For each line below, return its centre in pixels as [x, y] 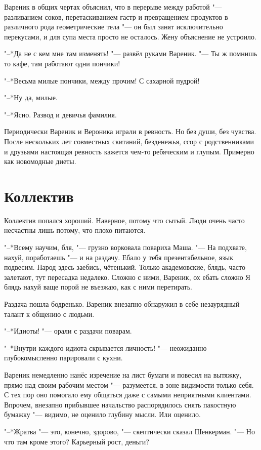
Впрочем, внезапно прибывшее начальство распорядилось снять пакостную [120, 404]
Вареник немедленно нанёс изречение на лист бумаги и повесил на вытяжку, [123, 374]
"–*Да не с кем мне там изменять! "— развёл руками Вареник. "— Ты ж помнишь [131, 53]
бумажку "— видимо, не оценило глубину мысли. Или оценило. [102, 414]
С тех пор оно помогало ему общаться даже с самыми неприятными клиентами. [128, 395]
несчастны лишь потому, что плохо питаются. [75, 230]
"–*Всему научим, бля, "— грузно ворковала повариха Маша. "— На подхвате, [125, 247]
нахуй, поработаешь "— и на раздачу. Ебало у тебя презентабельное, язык [119, 257]
